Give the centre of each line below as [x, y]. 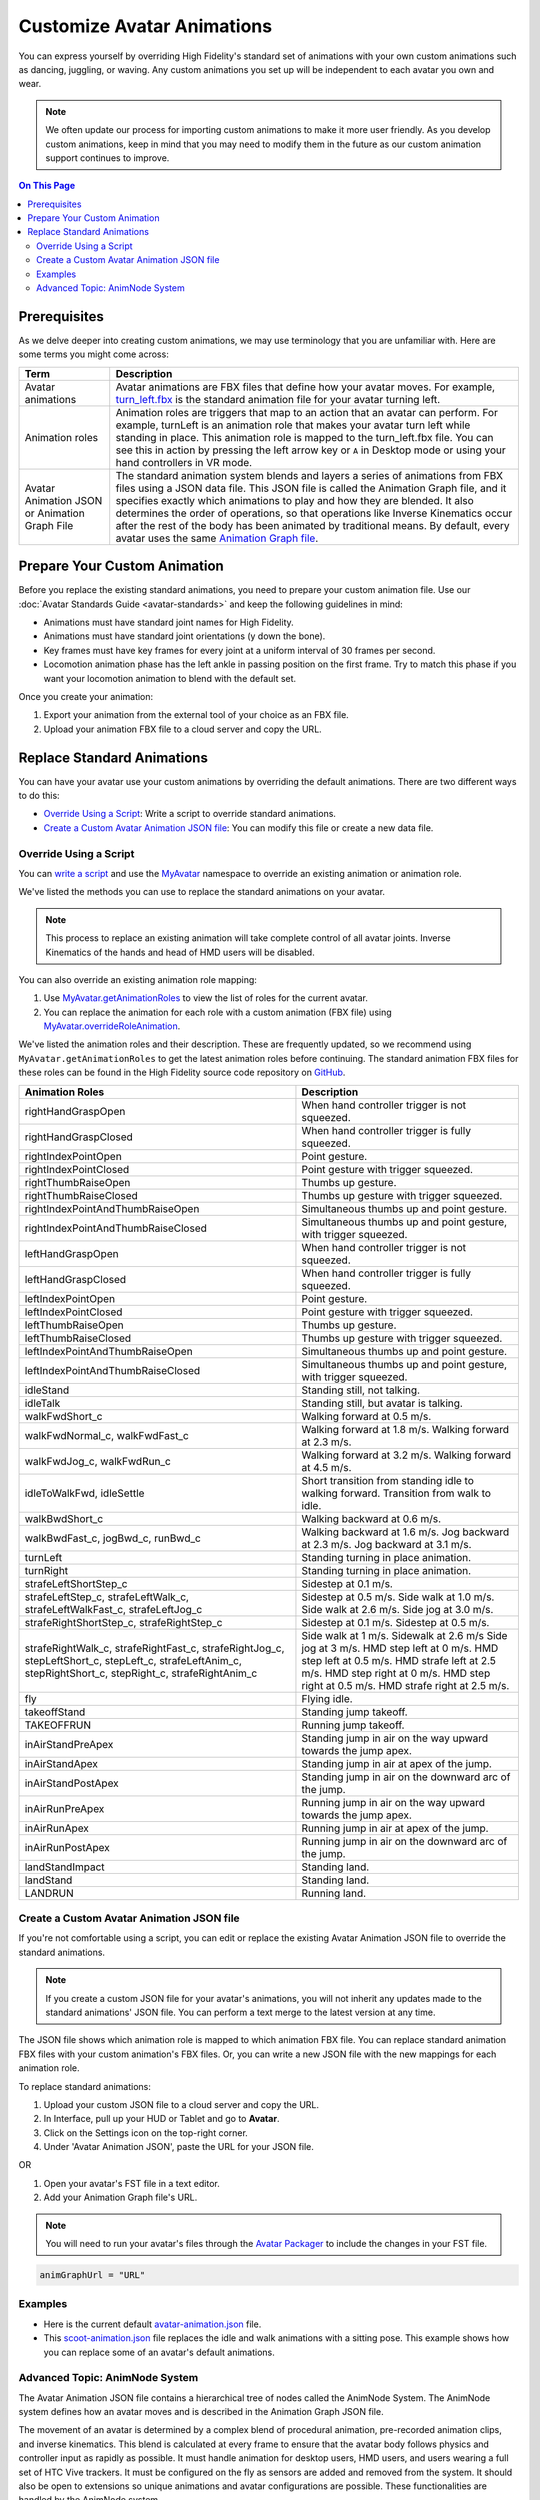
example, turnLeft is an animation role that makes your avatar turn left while [293, 425]
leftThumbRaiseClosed [78, 1338]
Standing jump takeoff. [355, 1712]
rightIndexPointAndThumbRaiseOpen [112, 1208]
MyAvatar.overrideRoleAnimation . [112, 1026]
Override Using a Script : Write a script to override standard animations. [190, 814]
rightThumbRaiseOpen [77, 1182]
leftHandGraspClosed [75, 1279]
